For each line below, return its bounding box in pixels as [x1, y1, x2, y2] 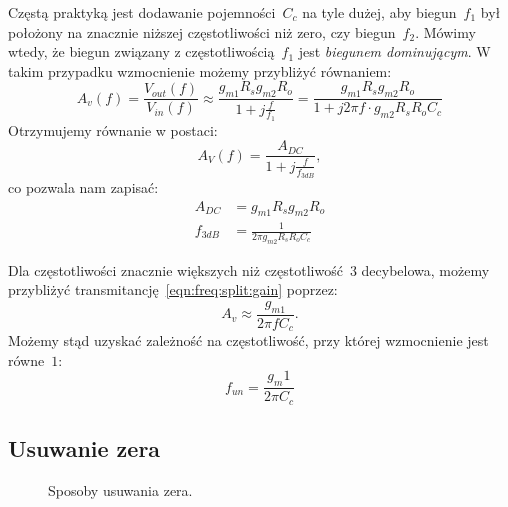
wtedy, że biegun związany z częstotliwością [8, 41, 275, 62]
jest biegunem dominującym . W [298, 41, 491, 62]
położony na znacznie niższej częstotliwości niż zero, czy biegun [8, 21, 396, 42]
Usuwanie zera [8, 433, 161, 464]
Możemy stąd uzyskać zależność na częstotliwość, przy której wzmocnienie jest [8, 330, 489, 351]
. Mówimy [415, 21, 476, 42]
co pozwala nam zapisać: [8, 177, 159, 198]
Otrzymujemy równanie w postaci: [8, 119, 218, 140]
